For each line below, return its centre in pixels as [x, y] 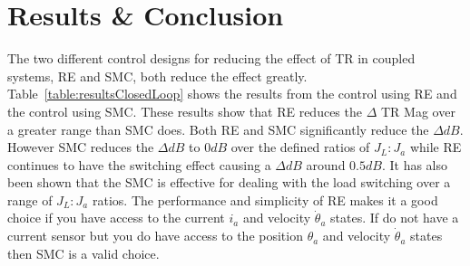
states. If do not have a [395, 218]
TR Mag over [418, 111]
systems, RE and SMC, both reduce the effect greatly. [157, 76]
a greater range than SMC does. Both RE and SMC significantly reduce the [218, 129]
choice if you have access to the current [116, 218]
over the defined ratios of [300, 147]
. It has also [415, 164]
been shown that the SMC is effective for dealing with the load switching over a [229, 182]
